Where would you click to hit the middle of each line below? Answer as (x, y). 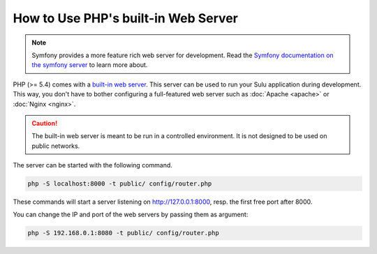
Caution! (45, 123)
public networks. (56, 146)
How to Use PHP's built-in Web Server (126, 18)
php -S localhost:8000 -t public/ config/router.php (120, 184)
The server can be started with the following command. (93, 165)
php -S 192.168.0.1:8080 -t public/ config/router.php (123, 233)
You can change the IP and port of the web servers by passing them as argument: (131, 215)
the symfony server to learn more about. (90, 65)
